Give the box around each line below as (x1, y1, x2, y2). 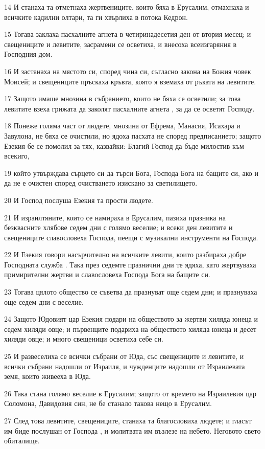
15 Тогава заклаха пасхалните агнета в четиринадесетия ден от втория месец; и (4, 29, 251, 39)
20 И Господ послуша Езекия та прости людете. (4, 194, 153, 205)
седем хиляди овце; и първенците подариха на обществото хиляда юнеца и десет (4, 323, 257, 334)
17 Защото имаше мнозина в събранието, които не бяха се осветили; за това (4, 93, 241, 104)
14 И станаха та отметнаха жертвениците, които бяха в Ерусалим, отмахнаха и (4, 2, 249, 12)
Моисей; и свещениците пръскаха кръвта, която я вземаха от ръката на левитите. (4, 76, 256, 86)
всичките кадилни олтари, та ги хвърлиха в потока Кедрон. (4, 11, 188, 22)
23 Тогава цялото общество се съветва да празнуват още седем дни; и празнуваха (4, 286, 257, 297)
